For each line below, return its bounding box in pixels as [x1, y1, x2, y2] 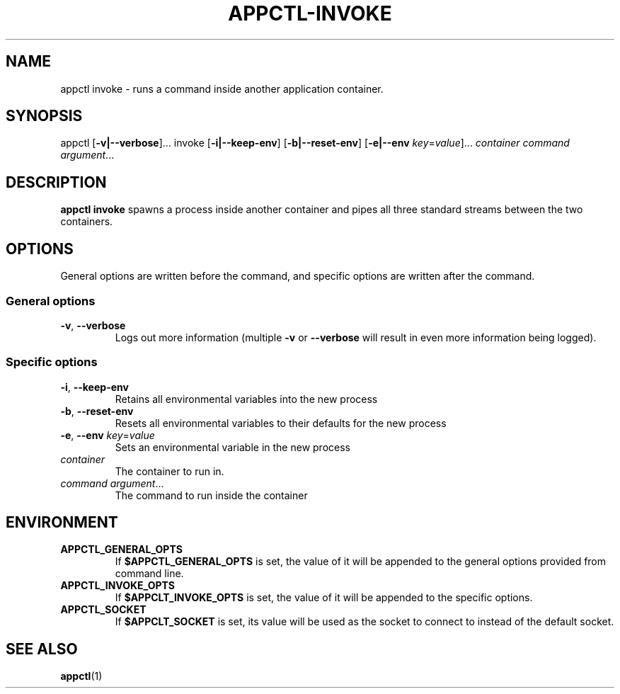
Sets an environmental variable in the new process [115, 440, 350, 453]
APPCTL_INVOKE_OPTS [60, 579, 175, 592]
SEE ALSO [6, 639, 78, 658]
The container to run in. [115, 465, 224, 477]
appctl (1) [60, 670, 103, 683]
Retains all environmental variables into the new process [115, 392, 378, 405]
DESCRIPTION [6, 173, 107, 191]
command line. [115, 567, 184, 580]
